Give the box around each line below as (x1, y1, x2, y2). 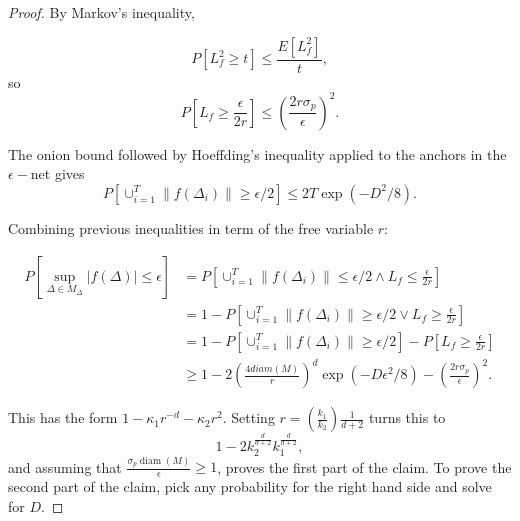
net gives (30, 163, 85, 184)
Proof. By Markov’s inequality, (8, 2, 195, 22)
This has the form (8, 407, 118, 428)
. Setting (222, 407, 275, 428)
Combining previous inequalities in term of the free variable (8, 217, 374, 238)
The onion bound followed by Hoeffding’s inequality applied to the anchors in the (8, 143, 507, 164)
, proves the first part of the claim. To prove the (217, 456, 512, 477)
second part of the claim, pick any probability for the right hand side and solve (8, 476, 492, 497)
